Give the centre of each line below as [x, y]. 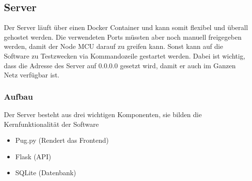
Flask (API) [33, 156]
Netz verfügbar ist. [32, 75]
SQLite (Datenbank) [46, 173]
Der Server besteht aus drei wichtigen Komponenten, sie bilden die [103, 114]
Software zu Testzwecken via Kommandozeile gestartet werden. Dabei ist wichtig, [125, 55]
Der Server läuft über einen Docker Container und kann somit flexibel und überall [126, 27]
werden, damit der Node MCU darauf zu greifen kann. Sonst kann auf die [114, 46]
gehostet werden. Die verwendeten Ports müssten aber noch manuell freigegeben [123, 37]
